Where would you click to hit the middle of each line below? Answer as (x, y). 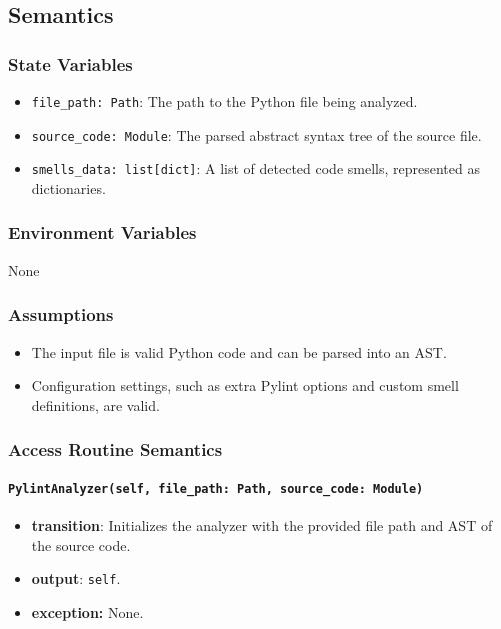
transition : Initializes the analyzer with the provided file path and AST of (262, 525)
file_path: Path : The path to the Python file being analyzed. (224, 101)
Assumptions (61, 314)
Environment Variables (102, 232)
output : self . (76, 578)
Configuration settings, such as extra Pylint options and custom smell (245, 385)
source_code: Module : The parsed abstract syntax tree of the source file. (256, 134)
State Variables (70, 63)
